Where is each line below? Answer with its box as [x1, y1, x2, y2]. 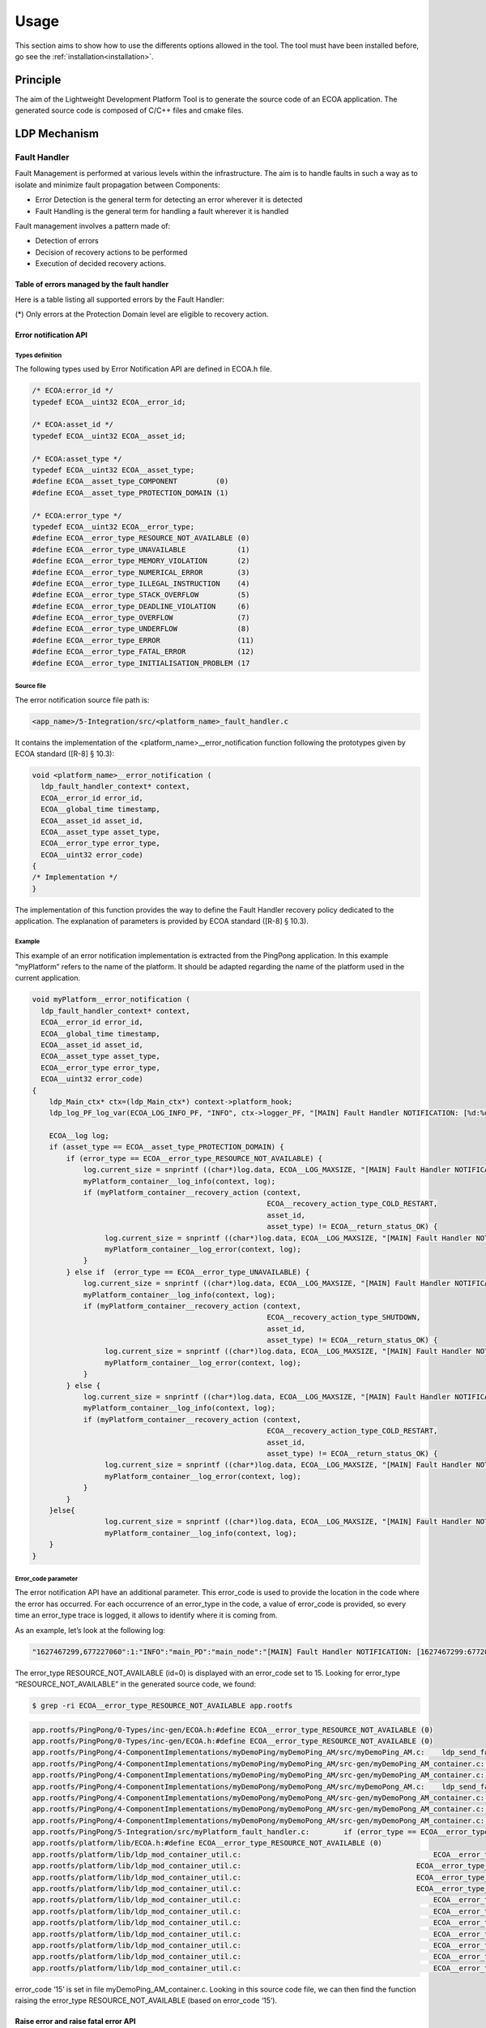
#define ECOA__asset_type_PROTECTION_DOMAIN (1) [32, 488, 229, 497]
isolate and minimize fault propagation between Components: [15, 179, 220, 190]
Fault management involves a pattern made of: [15, 221, 171, 230]
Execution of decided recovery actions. [35, 259, 166, 269]
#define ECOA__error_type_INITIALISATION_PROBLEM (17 [32, 658, 250, 668]
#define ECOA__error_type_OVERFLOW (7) [32, 613, 250, 622]
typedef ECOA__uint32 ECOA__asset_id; [32, 431, 186, 440]
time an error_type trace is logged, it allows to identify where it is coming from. [15, 1610, 278, 1620]
